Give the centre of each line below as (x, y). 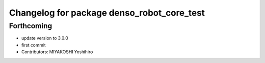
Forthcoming (31, 26)
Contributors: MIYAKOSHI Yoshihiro (57, 52)
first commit (34, 45)
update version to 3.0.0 (45, 38)
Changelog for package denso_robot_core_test (107, 13)
